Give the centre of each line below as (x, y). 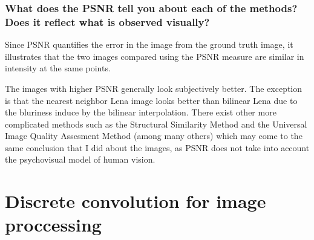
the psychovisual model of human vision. (80, 159)
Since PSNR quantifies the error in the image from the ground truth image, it (149, 44)
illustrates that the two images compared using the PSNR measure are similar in (155, 56)
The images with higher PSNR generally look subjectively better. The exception (154, 88)
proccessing (53, 225)
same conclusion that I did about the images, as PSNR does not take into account (157, 147)
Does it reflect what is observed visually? (107, 21)
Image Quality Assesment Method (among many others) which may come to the (154, 136)
